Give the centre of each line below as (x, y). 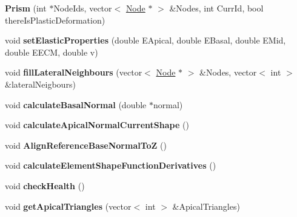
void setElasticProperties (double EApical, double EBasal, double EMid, (145, 40)
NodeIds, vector (83, 8)
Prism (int (26, 8)
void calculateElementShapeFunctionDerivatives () (111, 165)
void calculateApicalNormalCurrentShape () (97, 125)
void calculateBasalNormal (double (76, 104)
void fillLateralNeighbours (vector (74, 72)
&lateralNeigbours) (40, 84)
